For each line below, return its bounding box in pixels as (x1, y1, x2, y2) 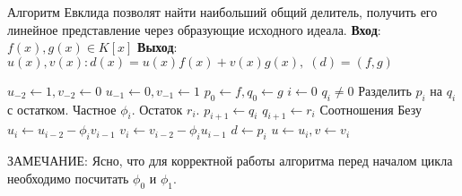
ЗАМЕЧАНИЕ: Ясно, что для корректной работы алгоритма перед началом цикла (7, 151, 453, 170)
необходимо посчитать (7, 168, 129, 187)
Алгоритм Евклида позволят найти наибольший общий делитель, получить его (7, 3, 438, 21)
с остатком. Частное (7, 99, 117, 118)
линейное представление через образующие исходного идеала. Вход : (7, 20, 381, 38)
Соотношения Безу (319, 99, 422, 118)
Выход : (137, 38, 178, 56)
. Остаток (131, 99, 183, 118)
